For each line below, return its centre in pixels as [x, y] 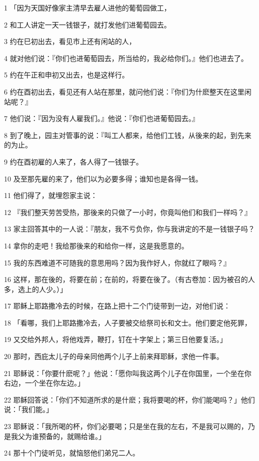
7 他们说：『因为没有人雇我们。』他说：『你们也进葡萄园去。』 [101, 118]
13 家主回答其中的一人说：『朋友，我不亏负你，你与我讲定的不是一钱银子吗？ [129, 229]
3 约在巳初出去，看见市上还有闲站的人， [70, 41]
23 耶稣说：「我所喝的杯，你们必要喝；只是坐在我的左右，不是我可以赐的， [126, 426]
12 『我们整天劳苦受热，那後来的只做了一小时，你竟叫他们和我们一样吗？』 [128, 212]
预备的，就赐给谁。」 [72, 436]
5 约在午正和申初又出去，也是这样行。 [66, 75]
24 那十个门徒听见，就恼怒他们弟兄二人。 [72, 453]
